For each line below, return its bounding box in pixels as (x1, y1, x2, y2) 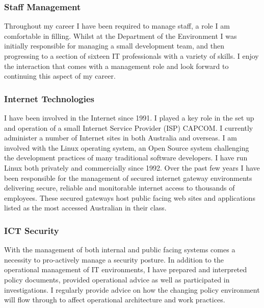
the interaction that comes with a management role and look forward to (4, 60, 229, 71)
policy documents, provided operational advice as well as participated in (4, 274, 230, 285)
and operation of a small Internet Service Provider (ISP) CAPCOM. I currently (4, 122, 253, 133)
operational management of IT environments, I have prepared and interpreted (4, 264, 247, 275)
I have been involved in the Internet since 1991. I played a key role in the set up (4, 112, 254, 123)
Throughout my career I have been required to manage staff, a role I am (4, 20, 230, 31)
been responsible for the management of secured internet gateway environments (4, 172, 252, 183)
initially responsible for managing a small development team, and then (4, 40, 224, 51)
